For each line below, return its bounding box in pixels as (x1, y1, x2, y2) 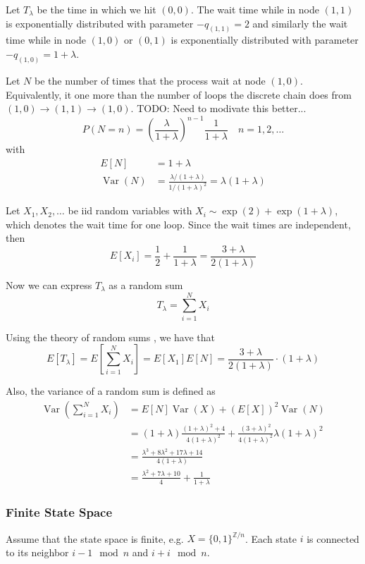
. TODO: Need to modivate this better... (130, 101, 307, 116)
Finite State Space (6, 503, 113, 520)
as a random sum (109, 277, 183, 292)
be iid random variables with (68, 203, 192, 218)
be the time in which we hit (37, 2, 156, 16)
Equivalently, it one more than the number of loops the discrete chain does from (6, 87, 352, 102)
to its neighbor (6, 544, 69, 559)
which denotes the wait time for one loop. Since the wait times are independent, (6, 216, 351, 231)
